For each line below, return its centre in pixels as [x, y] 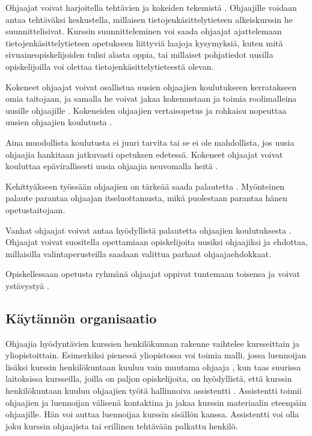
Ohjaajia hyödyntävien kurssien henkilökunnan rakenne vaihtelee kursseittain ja [152, 343]
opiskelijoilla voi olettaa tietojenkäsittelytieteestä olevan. [110, 66]
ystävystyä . [27, 285]
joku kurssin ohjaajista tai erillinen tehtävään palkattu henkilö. [122, 425]
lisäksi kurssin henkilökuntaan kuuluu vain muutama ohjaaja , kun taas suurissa [153, 366]
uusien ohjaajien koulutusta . [59, 122]
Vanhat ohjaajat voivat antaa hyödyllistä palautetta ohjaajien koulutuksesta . [148, 230]
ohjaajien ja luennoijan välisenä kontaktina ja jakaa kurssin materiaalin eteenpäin [156, 402]
